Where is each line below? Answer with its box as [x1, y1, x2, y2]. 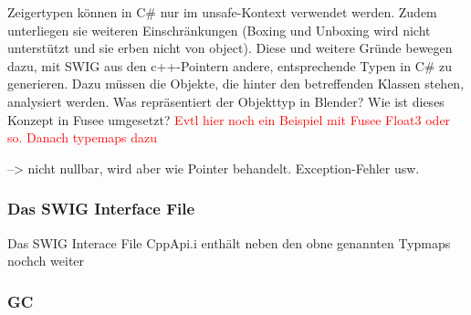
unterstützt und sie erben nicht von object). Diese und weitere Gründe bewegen [7, 38, 453, 58]
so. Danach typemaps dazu [7, 128, 158, 147]
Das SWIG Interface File [7, 197, 195, 220]
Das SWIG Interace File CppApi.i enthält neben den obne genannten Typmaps [7, 233, 451, 252]
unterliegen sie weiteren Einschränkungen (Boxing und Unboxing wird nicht [7, 20, 431, 39]
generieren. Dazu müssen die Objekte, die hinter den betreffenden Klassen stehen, [7, 74, 465, 93]
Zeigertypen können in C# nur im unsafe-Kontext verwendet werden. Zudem [7, 3, 437, 21]
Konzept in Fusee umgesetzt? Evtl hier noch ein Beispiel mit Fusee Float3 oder [7, 110, 451, 129]
